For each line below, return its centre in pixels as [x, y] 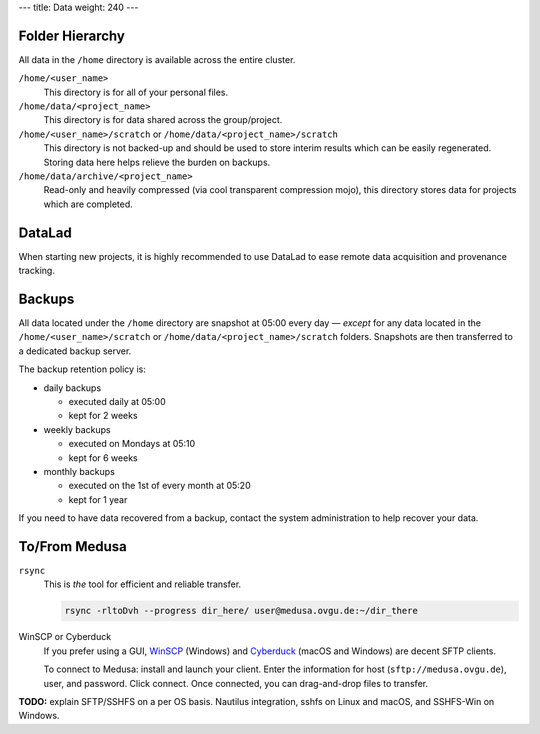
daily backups [72, 387]
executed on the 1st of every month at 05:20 [159, 486]
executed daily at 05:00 [117, 401]
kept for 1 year [98, 499]
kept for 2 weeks [103, 416]
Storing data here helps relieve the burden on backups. [157, 162]
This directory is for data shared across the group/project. [163, 120]
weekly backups [77, 429]
